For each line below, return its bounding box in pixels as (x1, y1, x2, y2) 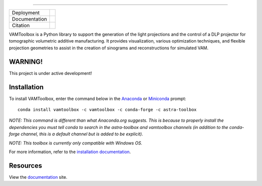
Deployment (12, 10, 40, 16)
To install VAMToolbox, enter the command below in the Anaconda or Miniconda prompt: (9, 96, 186, 101)
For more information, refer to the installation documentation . (9, 149, 131, 155)
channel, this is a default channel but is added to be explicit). (20, 131, 143, 137)
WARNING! (9, 57, 43, 66)
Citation (12, 22, 30, 29)
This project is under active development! (9, 70, 92, 76)
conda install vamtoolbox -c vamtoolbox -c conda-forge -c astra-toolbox (17, 107, 197, 112)
